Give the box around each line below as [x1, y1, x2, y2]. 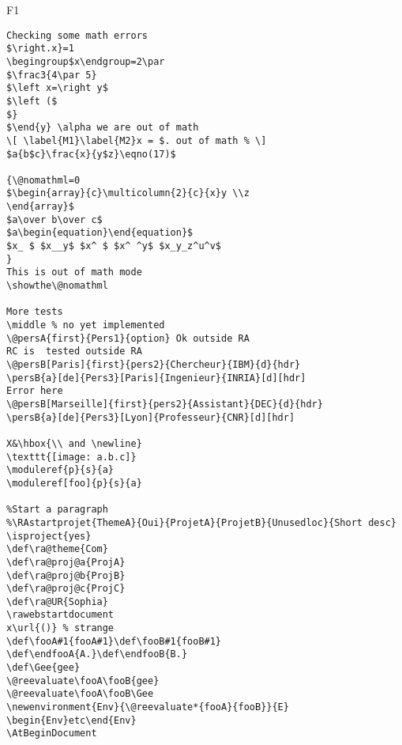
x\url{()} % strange [6, 622, 115, 634]
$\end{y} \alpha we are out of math [6, 122, 199, 134]
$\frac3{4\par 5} [6, 69, 97, 81]
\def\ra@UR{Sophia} [6, 596, 108, 607]
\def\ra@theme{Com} [6, 543, 108, 555]
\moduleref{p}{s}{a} [6, 464, 115, 476]
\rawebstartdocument [6, 609, 115, 621]
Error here [6, 385, 63, 397]
